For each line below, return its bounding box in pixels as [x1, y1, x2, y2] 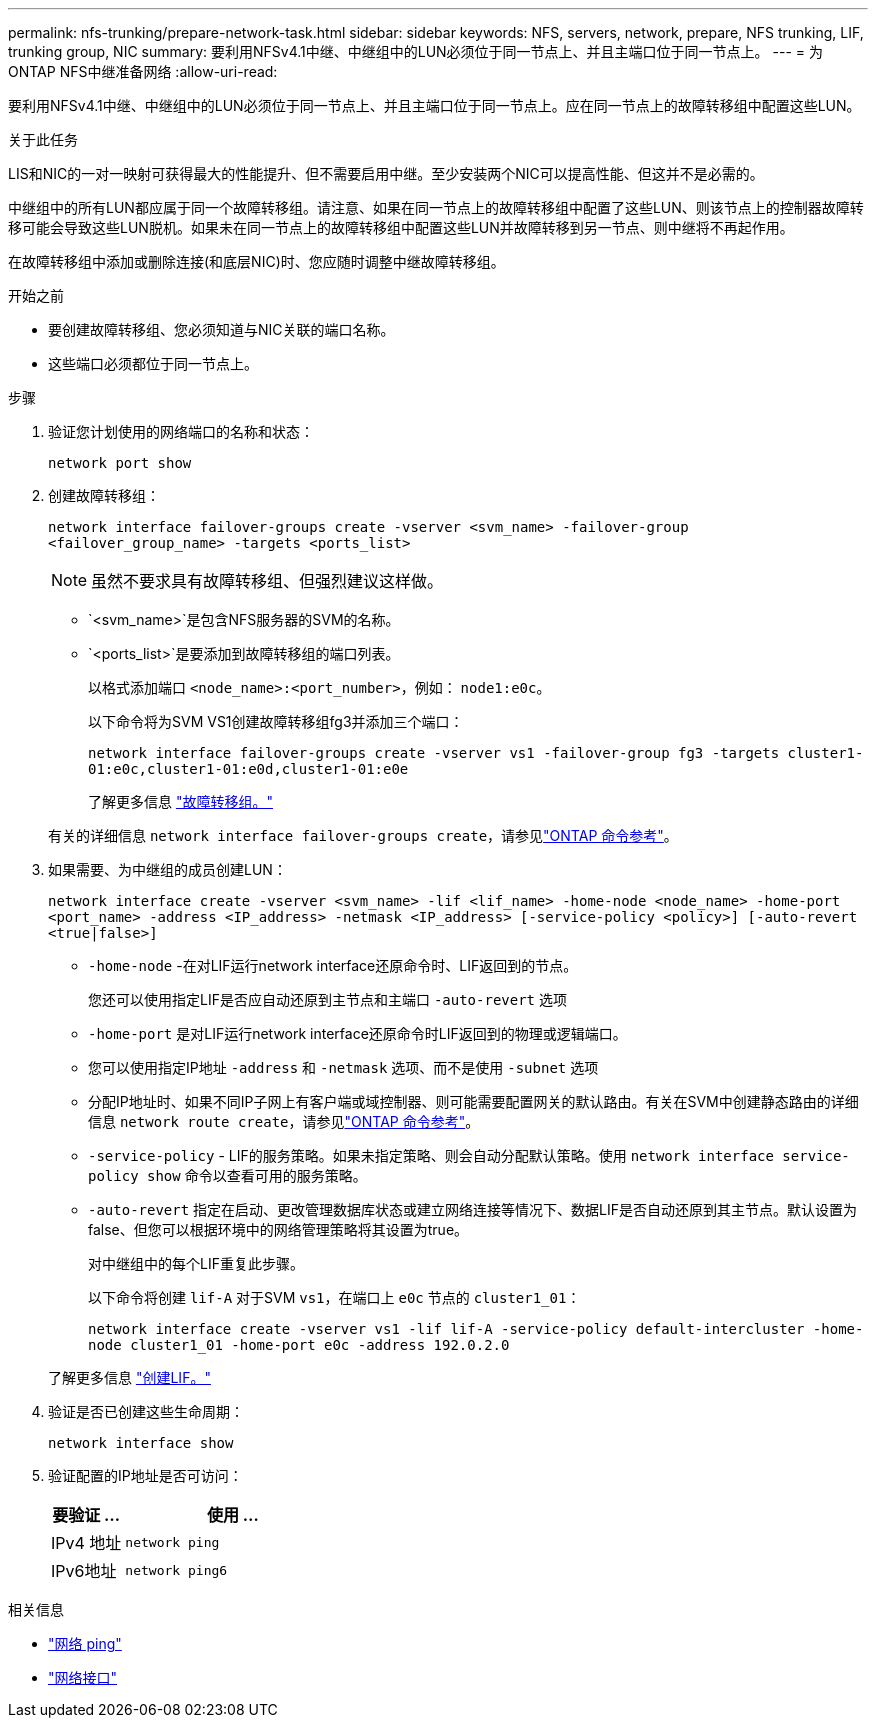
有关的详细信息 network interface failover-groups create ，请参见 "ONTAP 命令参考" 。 [48, 827, 678, 844]
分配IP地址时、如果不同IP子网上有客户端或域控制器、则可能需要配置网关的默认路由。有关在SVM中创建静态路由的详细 [88, 1093, 859, 1110]
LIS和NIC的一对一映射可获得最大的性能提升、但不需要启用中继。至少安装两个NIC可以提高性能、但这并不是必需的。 [8, 165, 764, 182]
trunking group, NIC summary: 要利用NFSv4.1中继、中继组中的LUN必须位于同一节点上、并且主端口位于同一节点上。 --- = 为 [8, 43, 823, 60]
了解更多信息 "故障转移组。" [88, 793, 273, 810]
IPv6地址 [51, 1561, 117, 1581]
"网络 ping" [48, 1635, 122, 1652]
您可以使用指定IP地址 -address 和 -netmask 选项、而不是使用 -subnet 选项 [88, 1059, 599, 1076]
